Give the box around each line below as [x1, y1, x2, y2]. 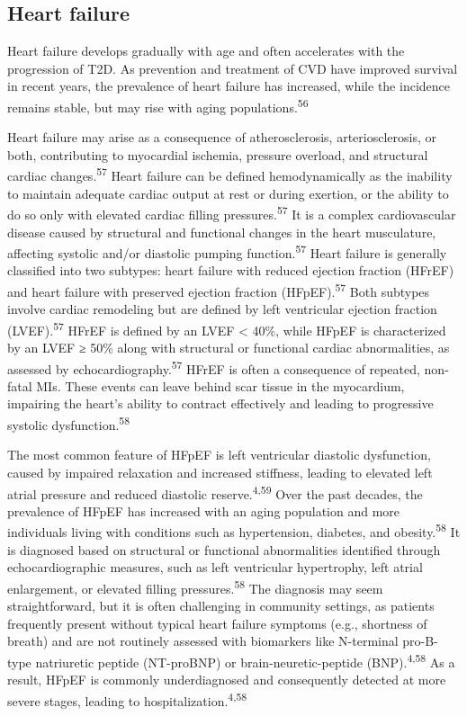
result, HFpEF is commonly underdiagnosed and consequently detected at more [7, 670, 446, 689]
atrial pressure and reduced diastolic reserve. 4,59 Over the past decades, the [7, 481, 423, 503]
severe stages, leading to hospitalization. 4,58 [7, 688, 247, 710]
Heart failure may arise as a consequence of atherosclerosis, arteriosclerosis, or [7, 128, 436, 147]
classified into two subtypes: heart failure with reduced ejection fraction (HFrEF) [7, 261, 454, 280]
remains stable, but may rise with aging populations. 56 [7, 94, 309, 116]
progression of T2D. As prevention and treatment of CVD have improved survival [7, 58, 458, 77]
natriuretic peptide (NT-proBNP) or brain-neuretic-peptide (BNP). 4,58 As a [35, 649, 455, 671]
